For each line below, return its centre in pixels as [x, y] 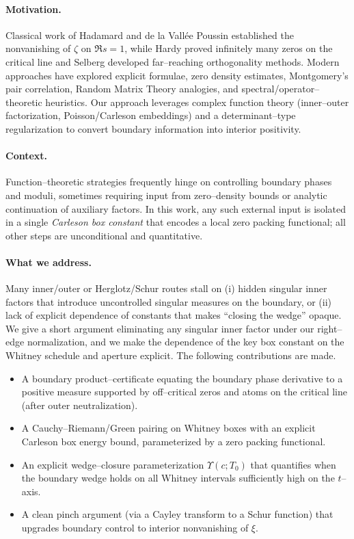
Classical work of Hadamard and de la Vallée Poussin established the [150, 35]
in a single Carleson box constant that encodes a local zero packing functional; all [176, 222]
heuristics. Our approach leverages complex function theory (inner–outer [197, 102]
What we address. [49, 262]
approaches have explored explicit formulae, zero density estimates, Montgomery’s [177, 75]
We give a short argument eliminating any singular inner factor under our [160, 328]
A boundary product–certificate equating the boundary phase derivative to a [182, 378]
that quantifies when [293, 464]
